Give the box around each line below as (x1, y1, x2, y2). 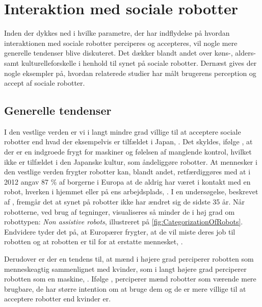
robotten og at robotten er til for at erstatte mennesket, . (4, 236, 183, 247)
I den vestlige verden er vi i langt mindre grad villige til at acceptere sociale (4, 126, 241, 137)
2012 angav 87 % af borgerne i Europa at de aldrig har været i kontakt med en (4, 176, 251, 187)
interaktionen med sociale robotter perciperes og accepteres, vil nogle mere (4, 37, 238, 48)
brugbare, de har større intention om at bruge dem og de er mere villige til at (4, 283, 246, 294)
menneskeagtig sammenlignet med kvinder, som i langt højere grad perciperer (4, 263, 247, 274)
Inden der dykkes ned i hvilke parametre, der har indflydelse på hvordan (4, 28, 230, 38)
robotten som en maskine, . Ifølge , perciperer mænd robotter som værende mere (4, 273, 256, 284)
